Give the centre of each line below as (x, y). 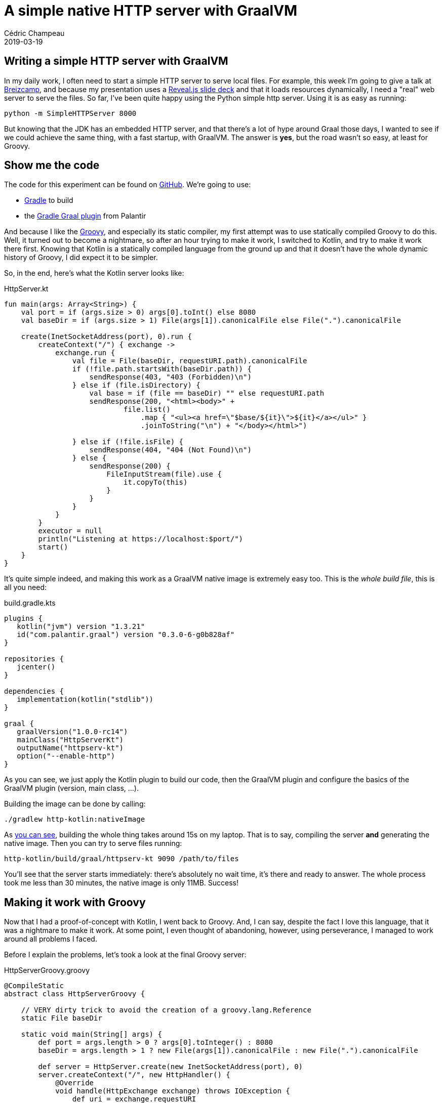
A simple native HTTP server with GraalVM (151, 11)
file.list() (147, 410)
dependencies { (34, 691)
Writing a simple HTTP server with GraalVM (116, 61)
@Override (75, 1083)
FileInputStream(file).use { (164, 474)
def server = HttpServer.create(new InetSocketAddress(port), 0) (171, 1067)
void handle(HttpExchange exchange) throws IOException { (173, 1091)
